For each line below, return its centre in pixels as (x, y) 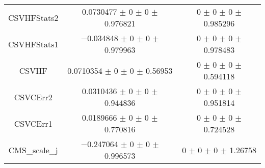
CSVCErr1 (33, 123)
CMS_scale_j (33, 150)
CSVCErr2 (33, 97)
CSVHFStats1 (33, 44)
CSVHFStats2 (33, 17)
